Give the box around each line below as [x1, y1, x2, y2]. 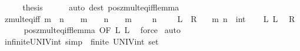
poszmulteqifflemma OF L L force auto [24, 24, 181, 36]
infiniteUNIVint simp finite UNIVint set [4, 35, 159, 47]
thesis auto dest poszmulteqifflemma [22, 1, 179, 13]
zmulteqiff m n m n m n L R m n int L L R [4, 12, 295, 24]
